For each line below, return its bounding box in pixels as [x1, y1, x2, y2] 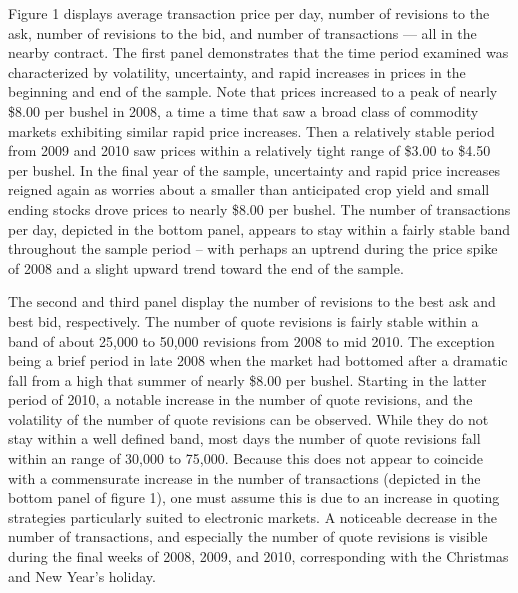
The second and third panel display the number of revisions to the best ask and [8, 291, 496, 312]
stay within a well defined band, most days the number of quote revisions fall [8, 428, 481, 449]
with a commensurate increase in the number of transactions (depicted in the [8, 467, 481, 488]
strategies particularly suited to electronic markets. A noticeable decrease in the [8, 506, 498, 527]
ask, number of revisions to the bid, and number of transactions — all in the [8, 22, 477, 43]
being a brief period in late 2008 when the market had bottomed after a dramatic [8, 350, 508, 371]
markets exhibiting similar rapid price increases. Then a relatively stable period [8, 120, 495, 141]
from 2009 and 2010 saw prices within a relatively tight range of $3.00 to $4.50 [8, 140, 491, 161]
